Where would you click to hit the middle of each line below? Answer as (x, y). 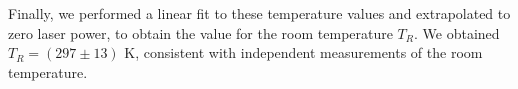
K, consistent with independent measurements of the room (303, 52)
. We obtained (457, 32)
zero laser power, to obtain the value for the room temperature (200, 32)
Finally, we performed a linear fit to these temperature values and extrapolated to (259, 13)
